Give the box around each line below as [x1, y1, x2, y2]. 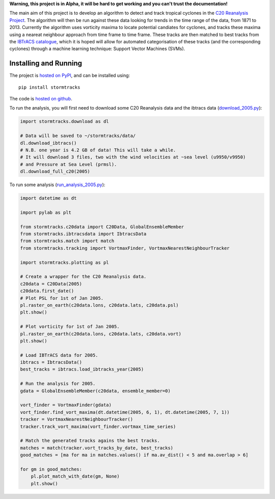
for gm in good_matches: [20, 466, 82, 472]
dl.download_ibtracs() [20, 140, 77, 146]
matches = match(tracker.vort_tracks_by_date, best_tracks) [20, 445, 174, 451]
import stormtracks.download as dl [20, 119, 109, 124]
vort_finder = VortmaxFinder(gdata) [20, 402, 112, 408]
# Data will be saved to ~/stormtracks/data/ [20, 133, 136, 139]
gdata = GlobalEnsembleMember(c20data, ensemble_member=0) [20, 388, 171, 393]
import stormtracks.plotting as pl [20, 259, 109, 265]
